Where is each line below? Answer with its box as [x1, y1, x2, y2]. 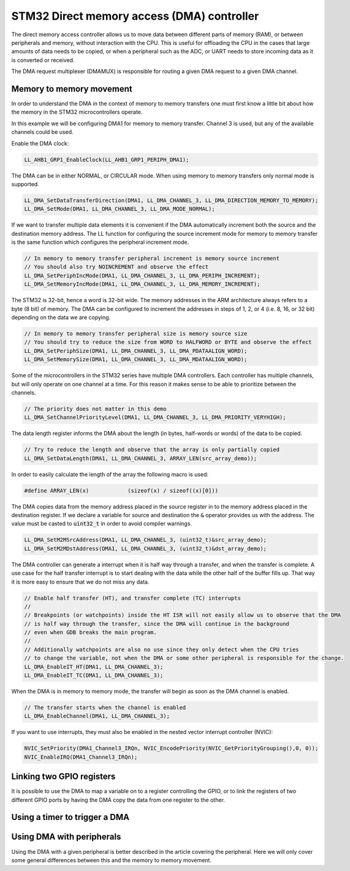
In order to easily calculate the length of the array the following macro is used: [11, 471, 208, 478]
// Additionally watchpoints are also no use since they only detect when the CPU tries [24, 646, 300, 653]
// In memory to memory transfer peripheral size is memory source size [24, 330, 248, 337]
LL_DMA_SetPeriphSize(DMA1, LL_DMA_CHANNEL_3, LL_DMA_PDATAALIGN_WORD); [24, 347, 248, 354]
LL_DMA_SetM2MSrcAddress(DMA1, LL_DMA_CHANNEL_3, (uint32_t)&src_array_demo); [24, 536, 267, 544]
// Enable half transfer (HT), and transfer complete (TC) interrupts [24, 595, 242, 601]
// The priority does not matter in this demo [24, 405, 167, 412]
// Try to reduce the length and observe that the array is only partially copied [24, 446, 280, 453]
